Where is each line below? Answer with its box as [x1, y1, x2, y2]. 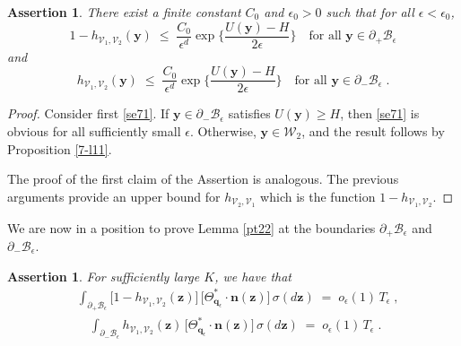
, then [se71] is [340, 104, 420, 123]
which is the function [260, 186, 376, 205]
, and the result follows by [301, 121, 445, 140]
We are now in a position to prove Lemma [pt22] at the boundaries [7, 218, 376, 237]
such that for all [326, 3, 414, 21]
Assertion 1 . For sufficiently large [7, 266, 200, 285]
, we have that [214, 266, 292, 285]
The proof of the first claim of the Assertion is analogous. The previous [7, 169, 399, 188]
